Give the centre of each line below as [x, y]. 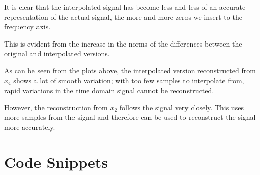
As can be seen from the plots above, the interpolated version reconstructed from [130, 70]
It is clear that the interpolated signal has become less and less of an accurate [125, 7]
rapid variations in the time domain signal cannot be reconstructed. [109, 90]
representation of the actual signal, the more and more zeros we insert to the [123, 16]
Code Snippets [56, 162]
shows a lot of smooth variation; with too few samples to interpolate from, [129, 80]
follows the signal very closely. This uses [181, 107]
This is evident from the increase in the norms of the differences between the [123, 43]
